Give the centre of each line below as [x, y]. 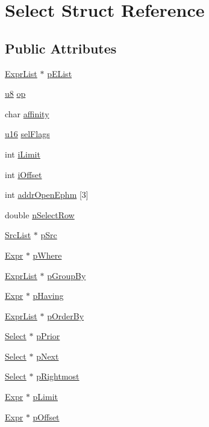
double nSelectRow [40, 214]
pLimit [45, 397]
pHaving [48, 296]
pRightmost [58, 376]
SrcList [18, 235]
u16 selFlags [27, 134]
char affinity [27, 113]
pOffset [46, 416]
